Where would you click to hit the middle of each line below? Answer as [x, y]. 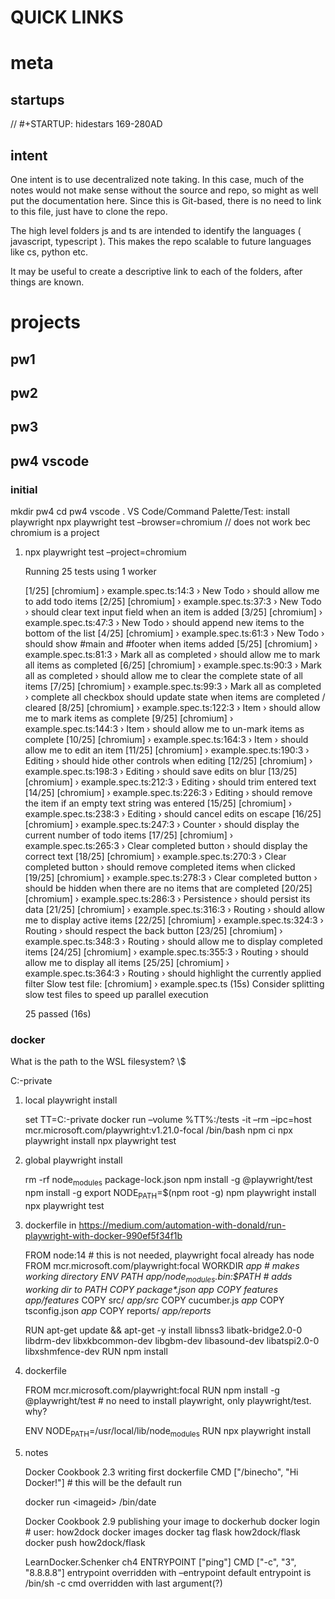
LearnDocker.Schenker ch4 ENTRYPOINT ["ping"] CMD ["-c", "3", [160, 1562]
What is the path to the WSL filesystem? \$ [98, 1062]
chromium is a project [55, 533]
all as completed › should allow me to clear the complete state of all [163, 676]
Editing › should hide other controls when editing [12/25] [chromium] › [168, 761]
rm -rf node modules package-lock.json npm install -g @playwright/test [168, 1181]
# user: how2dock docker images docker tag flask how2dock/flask [162, 1532]
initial [24, 489]
